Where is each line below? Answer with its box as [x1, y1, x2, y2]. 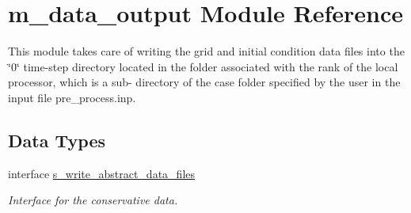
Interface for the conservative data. [8, 192, 178, 208]
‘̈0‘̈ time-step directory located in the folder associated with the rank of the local [8, 58, 398, 74]
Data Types [8, 127, 105, 152]
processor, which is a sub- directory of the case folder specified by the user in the [8, 74, 401, 90]
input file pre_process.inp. [8, 89, 136, 105]
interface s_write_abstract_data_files [8, 165, 196, 181]
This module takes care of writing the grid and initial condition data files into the [8, 43, 405, 59]
